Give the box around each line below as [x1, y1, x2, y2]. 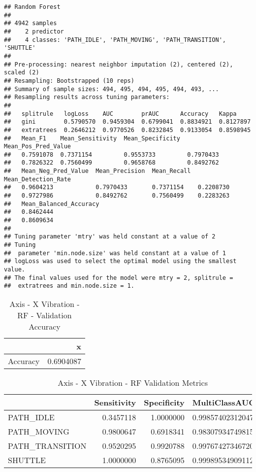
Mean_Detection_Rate [4, 175, 71, 183]
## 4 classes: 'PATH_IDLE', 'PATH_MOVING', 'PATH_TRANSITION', [4, 36, 226, 43]
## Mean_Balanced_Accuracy [4, 200, 99, 207]
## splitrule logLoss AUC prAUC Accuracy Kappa [4, 110, 237, 117]
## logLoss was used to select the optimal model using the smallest [4, 258, 237, 265]
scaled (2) [4, 69, 39, 76]
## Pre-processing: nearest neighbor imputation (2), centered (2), [4, 61, 233, 68]
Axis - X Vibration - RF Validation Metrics [58, 376, 208, 388]
